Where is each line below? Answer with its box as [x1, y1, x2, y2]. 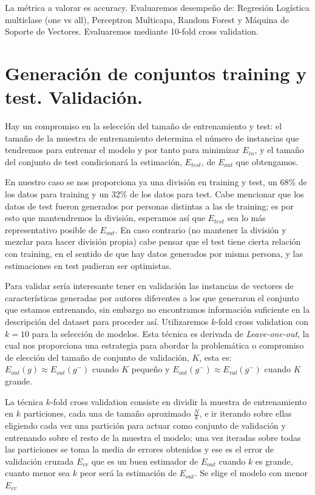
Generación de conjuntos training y [5, 60, 307, 85]
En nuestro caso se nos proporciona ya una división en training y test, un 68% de [5, 176, 307, 188]
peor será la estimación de [80, 466, 177, 479]
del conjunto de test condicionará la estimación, [5, 155, 182, 168]
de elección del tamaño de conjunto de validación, [5, 350, 189, 363]
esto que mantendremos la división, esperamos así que [5, 211, 205, 224]
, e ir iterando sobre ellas [199, 407, 292, 420]
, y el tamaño [254, 143, 304, 156]
